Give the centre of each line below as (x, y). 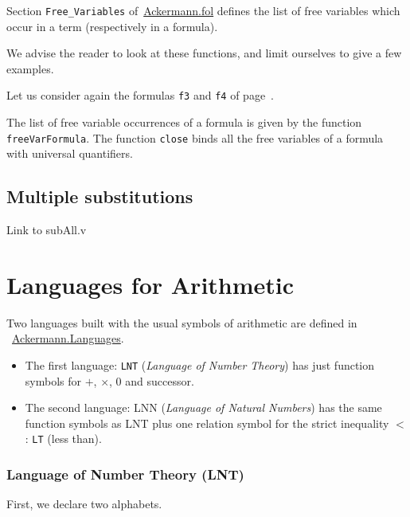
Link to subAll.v (47, 230)
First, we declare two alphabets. (84, 504)
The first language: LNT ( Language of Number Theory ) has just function (200, 365)
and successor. (160, 380)
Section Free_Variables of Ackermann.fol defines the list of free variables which (203, 10)
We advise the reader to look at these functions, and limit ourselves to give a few (204, 53)
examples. (30, 68)
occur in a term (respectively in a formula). (112, 26)
